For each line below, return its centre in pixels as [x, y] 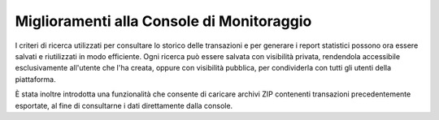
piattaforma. [35, 79]
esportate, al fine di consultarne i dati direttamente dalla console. [124, 105]
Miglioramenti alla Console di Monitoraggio [163, 21]
